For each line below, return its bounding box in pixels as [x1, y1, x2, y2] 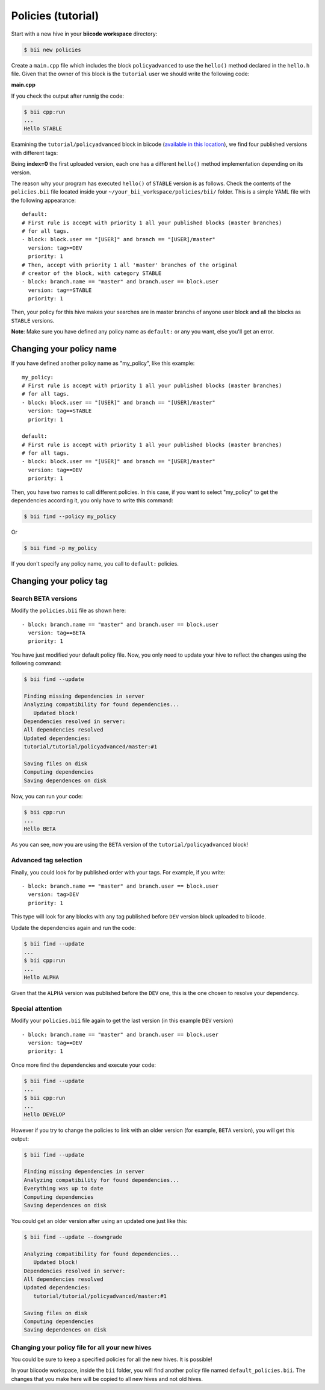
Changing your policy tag [11, 576, 108, 586]
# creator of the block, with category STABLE [22, 270, 162, 277]
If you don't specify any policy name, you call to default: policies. [11, 560, 179, 567]
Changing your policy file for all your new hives [11, 1343, 152, 1351]
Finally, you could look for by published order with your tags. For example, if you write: [11, 868, 226, 876]
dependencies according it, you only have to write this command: [11, 497, 174, 504]
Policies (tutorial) [11, 9, 99, 22]
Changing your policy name [11, 344, 117, 354]
